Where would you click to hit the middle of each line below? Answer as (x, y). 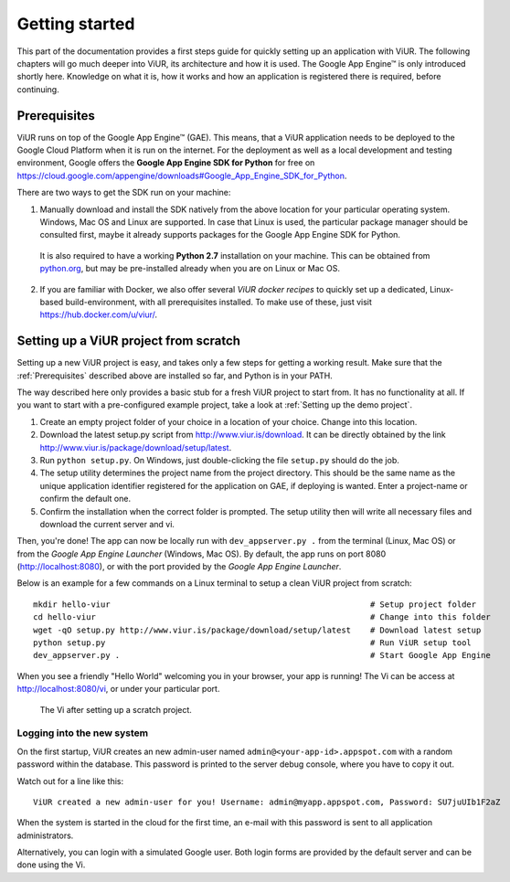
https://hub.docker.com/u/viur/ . (99, 314)
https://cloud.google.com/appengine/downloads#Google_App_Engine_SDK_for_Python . (182, 175)
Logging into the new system (83, 733)
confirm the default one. (85, 499)
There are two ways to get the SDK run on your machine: (124, 193)
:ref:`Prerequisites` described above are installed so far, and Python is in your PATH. (175, 376)
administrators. (45, 835)
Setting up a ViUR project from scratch (129, 341)
